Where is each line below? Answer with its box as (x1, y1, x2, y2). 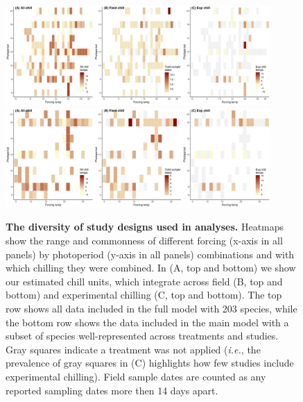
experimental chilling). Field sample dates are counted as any (6, 369, 266, 383)
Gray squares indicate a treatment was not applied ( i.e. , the (6, 342, 261, 356)
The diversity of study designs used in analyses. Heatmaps (6, 219, 284, 234)
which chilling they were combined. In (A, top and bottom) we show (6, 260, 296, 275)
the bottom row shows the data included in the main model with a (6, 315, 289, 329)
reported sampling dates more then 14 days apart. (6, 383, 218, 397)
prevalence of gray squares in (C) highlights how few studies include (6, 355, 294, 370)
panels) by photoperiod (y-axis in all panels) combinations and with (6, 246, 295, 261)
